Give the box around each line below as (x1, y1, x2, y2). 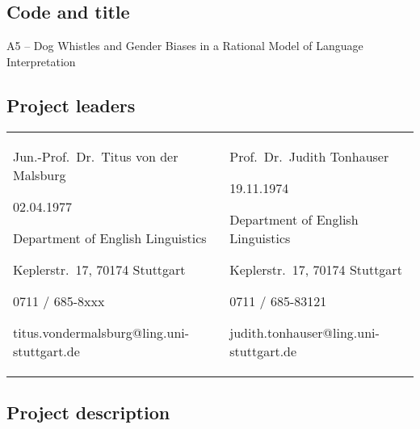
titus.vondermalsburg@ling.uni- (13, 322, 190, 342)
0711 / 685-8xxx (13, 291, 105, 310)
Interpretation (6, 53, 76, 69)
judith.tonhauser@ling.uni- (229, 322, 380, 342)
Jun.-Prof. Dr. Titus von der (13, 146, 178, 166)
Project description (6, 399, 170, 424)
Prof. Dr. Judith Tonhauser (229, 146, 389, 166)
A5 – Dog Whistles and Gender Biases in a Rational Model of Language (6, 37, 363, 54)
